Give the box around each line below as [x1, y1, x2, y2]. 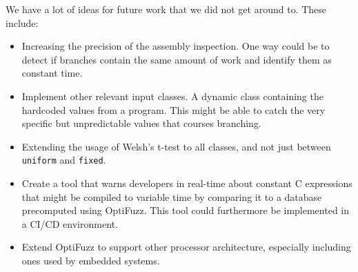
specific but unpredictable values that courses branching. [21, 116, 261, 130]
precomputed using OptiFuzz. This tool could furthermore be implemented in [21, 203, 350, 217]
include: [6, 15, 39, 30]
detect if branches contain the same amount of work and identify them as [21, 52, 332, 66]
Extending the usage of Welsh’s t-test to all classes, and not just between [21, 139, 331, 153]
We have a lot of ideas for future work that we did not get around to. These [6, 2, 327, 16]
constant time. [21, 66, 83, 80]
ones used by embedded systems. [21, 253, 160, 267]
